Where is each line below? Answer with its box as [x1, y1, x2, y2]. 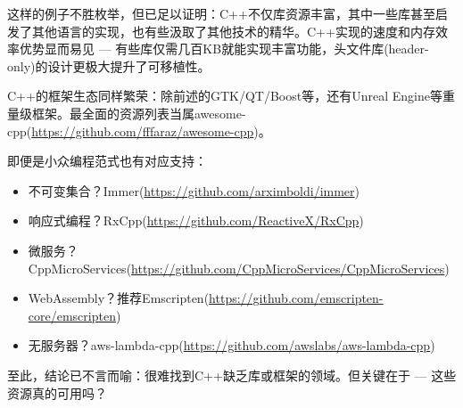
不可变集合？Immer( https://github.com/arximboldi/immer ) [28, 181, 360, 200]
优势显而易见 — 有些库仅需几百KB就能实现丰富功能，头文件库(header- [19, 39, 429, 58]
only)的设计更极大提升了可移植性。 [7, 56, 211, 75]
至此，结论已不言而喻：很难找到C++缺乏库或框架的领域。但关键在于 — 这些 [7, 365, 457, 384]
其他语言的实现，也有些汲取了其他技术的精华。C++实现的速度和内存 [31, 21, 435, 40]
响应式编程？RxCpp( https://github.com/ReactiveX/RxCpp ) [28, 211, 364, 230]
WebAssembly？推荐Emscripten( [28, 289, 210, 307]
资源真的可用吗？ [7, 383, 107, 402]
